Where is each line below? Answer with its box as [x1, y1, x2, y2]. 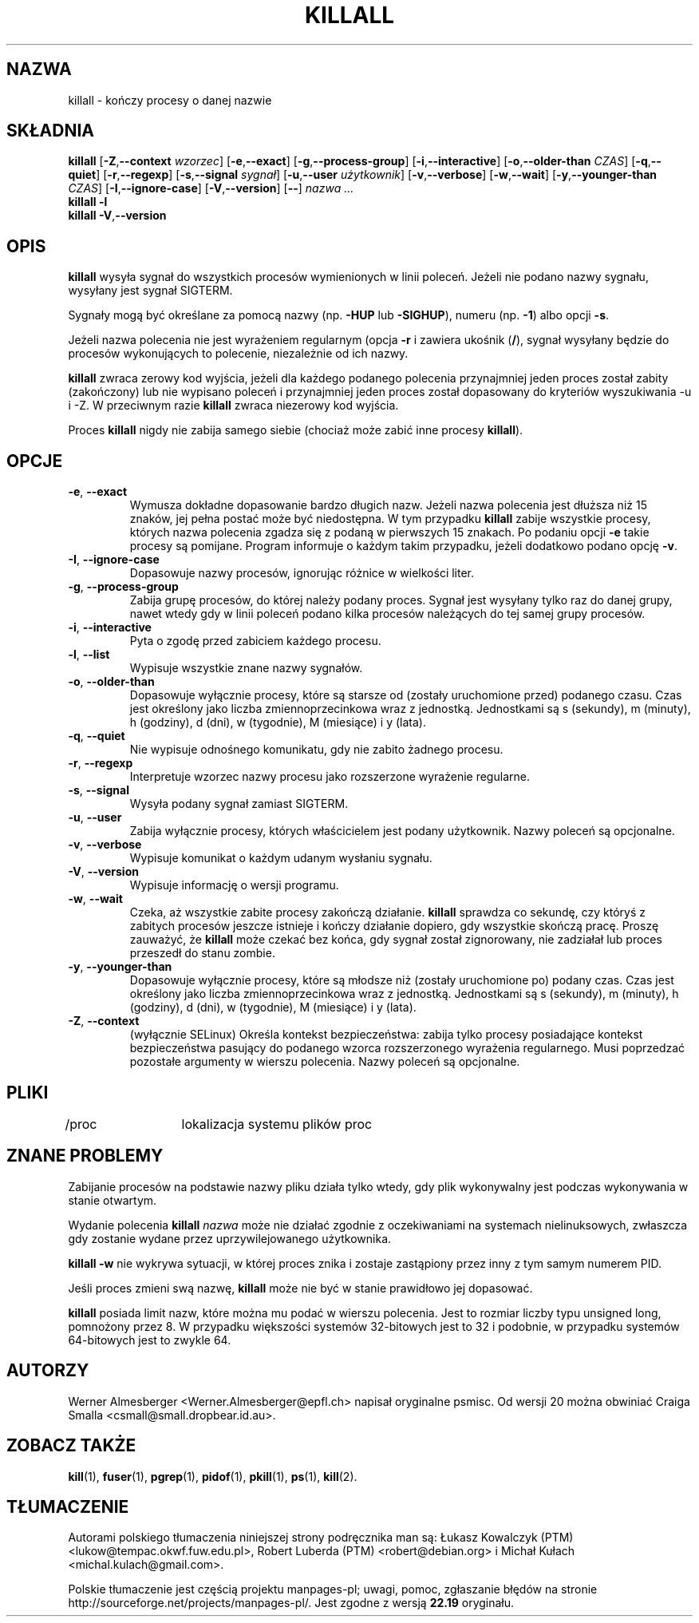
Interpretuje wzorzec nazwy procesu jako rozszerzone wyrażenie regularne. [129, 770, 530, 784]
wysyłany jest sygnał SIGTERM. [68, 283, 233, 298]
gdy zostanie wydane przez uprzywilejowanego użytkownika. [68, 1231, 392, 1245]
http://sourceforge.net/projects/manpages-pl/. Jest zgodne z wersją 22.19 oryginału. [68, 1596, 515, 1610]
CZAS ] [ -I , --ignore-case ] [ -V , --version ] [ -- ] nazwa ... [68, 181, 354, 196]
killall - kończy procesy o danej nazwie [68, 93, 272, 107]
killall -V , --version [68, 208, 167, 223]
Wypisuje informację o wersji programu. [129, 878, 339, 893]
